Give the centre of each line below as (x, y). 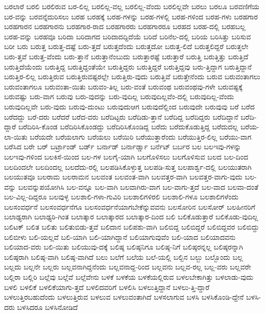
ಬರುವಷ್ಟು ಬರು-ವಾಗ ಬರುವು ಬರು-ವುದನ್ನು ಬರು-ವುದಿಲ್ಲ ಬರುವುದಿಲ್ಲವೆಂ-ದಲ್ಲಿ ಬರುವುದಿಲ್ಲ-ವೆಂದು (119, 96)
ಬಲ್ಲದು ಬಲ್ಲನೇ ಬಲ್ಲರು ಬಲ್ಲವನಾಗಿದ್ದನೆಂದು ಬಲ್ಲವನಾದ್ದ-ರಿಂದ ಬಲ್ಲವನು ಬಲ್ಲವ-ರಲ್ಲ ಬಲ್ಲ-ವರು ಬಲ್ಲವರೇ (128, 267)
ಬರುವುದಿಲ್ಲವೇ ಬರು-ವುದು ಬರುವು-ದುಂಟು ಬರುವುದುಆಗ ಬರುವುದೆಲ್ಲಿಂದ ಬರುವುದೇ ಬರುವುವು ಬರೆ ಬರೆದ (129, 106)
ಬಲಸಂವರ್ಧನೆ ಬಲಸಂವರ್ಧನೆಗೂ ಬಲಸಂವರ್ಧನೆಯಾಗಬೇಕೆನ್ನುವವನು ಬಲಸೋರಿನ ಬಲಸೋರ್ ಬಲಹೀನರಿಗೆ (130, 206)
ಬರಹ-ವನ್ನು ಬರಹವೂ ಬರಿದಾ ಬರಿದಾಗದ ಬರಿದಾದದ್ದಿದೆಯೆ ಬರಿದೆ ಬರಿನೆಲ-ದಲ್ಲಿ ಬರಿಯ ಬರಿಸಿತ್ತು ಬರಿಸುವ (128, 36)
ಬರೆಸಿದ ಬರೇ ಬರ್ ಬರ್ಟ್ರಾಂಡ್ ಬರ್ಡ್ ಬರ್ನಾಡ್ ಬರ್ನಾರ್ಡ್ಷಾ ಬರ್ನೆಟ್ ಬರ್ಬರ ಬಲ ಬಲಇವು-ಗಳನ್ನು (123, 147)
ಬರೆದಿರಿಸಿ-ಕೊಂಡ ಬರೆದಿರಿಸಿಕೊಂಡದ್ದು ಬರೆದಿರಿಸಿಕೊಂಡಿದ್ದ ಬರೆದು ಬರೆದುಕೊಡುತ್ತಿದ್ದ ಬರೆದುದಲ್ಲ (128, 127)
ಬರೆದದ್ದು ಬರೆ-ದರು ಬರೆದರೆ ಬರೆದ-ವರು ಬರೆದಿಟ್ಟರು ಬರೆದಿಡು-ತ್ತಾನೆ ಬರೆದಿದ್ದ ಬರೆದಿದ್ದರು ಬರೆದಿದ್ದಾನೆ (121, 116)
